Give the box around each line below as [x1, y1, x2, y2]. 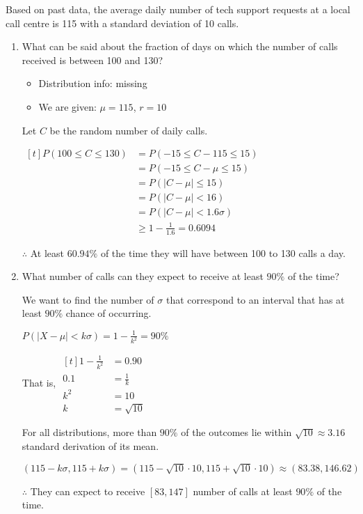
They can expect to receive [30, 483, 145, 498]
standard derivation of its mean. [22, 438, 159, 453]
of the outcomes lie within [181, 425, 292, 439]
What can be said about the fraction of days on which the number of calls [22, 39, 338, 54]
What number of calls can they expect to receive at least [22, 269, 264, 283]
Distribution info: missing [38, 76, 147, 91]
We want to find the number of [22, 292, 154, 306]
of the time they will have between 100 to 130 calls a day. [100, 245, 346, 260]
